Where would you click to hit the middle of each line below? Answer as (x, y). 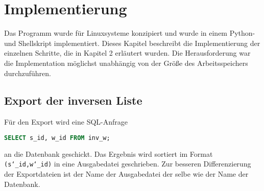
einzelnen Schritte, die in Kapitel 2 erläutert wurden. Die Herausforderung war (127, 53)
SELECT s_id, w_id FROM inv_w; (57, 138)
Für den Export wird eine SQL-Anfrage (66, 122)
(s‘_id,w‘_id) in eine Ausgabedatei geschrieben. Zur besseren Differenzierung (128, 164)
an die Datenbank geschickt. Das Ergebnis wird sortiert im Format (109, 153)
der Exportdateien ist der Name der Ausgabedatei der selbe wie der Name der (126, 174)
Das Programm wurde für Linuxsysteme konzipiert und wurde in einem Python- (130, 33)
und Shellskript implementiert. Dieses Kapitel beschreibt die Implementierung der (132, 43)
